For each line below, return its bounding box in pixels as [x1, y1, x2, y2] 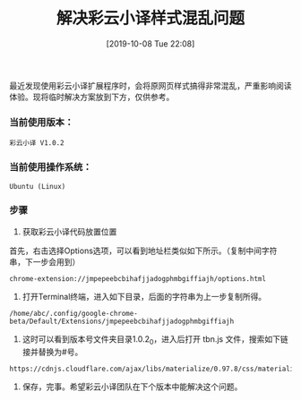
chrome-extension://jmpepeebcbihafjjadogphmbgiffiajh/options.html [9, 274, 267, 283]
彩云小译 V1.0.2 [9, 139, 64, 148]
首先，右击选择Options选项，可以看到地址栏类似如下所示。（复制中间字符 [9, 245, 278, 256]
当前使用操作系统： [9, 161, 92, 174]
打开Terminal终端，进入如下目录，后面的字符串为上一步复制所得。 [21, 291, 267, 302]
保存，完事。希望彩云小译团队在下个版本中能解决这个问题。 [21, 381, 243, 392]
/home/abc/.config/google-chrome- [9, 309, 139, 318]
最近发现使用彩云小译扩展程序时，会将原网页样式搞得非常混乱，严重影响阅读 [9, 80, 292, 90]
